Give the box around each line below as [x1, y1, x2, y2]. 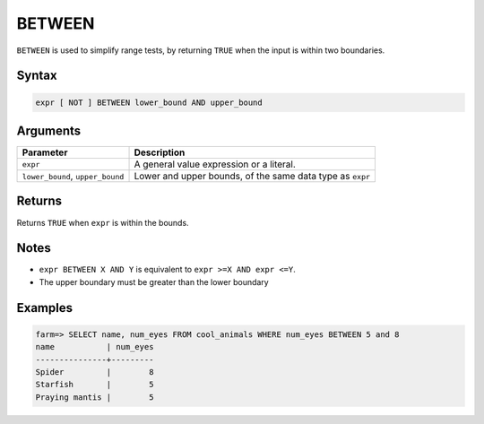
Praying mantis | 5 [35, 392, 154, 402]
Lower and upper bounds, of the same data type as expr [134, 170, 371, 183]
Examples [16, 300, 73, 316]
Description [134, 146, 186, 159]
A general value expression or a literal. [134, 158, 296, 170]
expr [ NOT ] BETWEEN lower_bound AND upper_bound [35, 97, 264, 108]
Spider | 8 [35, 368, 154, 377]
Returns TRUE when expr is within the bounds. [16, 217, 189, 228]
